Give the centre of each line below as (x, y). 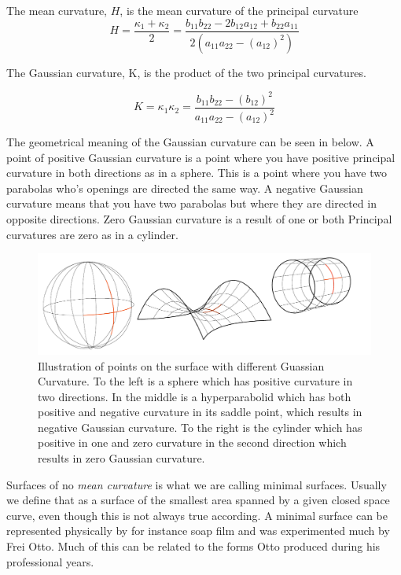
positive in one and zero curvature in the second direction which (192, 442)
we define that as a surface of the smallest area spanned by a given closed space (198, 500)
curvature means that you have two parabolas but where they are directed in (191, 203)
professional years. (50, 561)
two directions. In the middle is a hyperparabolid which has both (195, 396)
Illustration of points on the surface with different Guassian (181, 365)
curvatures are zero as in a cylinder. (92, 234)
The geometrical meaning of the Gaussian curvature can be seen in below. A (190, 142)
